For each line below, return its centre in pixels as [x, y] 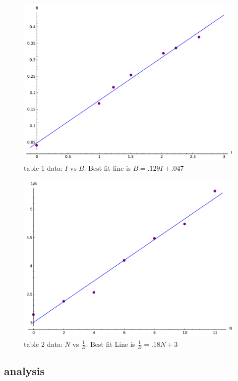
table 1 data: [43, 167]
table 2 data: [43, 344]
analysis [25, 370]
